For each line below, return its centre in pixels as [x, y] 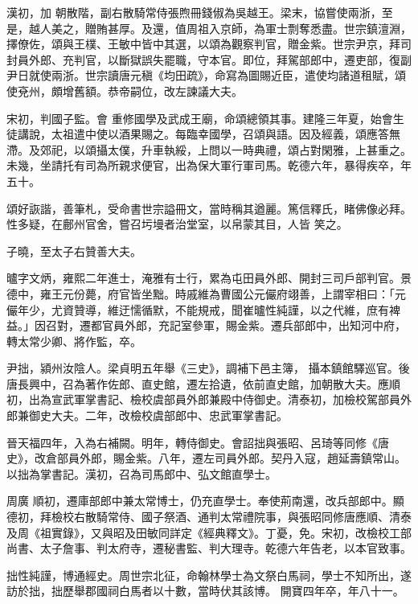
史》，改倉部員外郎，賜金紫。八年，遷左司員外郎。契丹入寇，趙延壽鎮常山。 [206, 458]
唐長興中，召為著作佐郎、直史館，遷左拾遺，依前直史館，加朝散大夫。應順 [203, 383]
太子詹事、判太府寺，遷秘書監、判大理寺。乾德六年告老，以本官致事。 [225, 548]
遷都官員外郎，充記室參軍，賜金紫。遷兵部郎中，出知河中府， [242, 325]
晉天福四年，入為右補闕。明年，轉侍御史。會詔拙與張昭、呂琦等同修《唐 [198, 442]
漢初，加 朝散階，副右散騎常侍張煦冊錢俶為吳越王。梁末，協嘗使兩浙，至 [200, 12]
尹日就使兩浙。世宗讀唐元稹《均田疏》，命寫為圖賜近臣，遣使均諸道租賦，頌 [206, 75]
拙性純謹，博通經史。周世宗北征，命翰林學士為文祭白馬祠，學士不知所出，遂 [209, 575]
